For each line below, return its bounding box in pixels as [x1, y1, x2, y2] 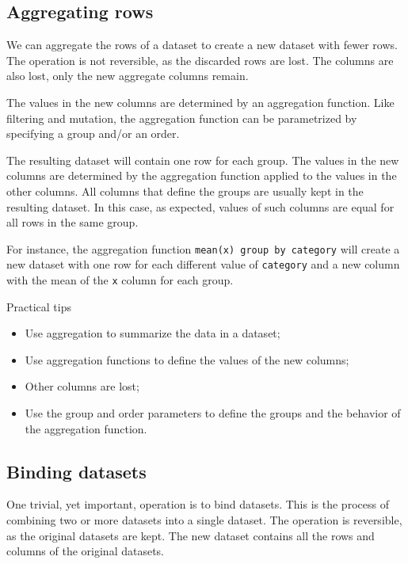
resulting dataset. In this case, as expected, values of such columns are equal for [6, 198, 395, 215]
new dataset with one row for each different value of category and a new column [6, 256, 400, 272]
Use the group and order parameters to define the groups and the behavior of [25, 405, 401, 421]
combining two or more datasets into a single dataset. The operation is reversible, [6, 512, 402, 528]
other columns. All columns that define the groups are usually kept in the [6, 182, 364, 199]
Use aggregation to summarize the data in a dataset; [25, 325, 280, 341]
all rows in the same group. [6, 214, 139, 231]
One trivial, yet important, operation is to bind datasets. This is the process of [6, 496, 389, 513]
